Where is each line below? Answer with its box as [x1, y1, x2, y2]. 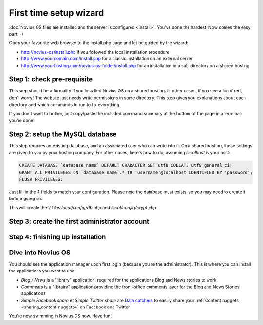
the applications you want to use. [9, 268, 75, 274]
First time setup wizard [9, 7, 104, 18]
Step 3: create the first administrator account [9, 217, 150, 226]
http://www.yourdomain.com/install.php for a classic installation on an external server [21, 56, 193, 62]
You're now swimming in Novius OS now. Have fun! [9, 313, 112, 319]
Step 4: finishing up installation [9, 233, 106, 241]
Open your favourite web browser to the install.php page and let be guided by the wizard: [9, 40, 188, 46]
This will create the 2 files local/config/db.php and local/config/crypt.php [9, 204, 156, 210]
